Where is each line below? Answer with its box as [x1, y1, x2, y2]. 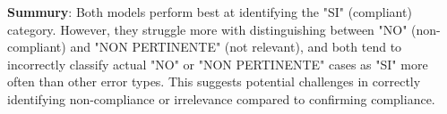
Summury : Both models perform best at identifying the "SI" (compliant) [7, 3, 412, 20]
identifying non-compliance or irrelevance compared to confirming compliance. [7, 89, 435, 108]
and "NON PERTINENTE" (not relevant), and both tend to [70, 37, 402, 56]
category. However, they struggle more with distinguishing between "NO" [7, 20, 408, 38]
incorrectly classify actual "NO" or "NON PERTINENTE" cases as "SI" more [7, 54, 428, 73]
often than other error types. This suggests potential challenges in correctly [7, 72, 421, 91]
